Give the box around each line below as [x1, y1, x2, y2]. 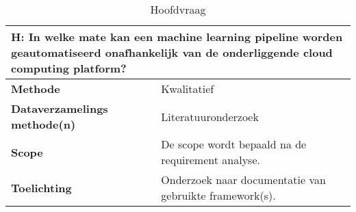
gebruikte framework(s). [161, 187, 276, 203]
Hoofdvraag [150, 1, 206, 17]
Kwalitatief [161, 81, 214, 96]
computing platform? [11, 60, 127, 76]
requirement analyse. [161, 152, 260, 168]
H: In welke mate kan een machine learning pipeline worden [11, 29, 343, 44]
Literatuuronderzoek [161, 108, 259, 124]
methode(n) [11, 116, 76, 132]
